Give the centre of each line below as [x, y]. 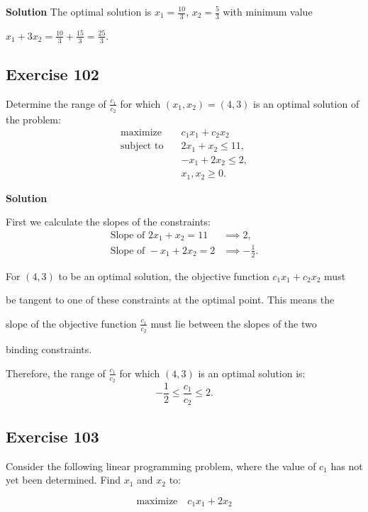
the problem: [33, 119]
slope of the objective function [71, 323]
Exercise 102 [52, 74]
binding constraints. [49, 349]
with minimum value [268, 11]
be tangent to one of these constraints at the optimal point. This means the [170, 300]
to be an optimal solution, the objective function [164, 276]
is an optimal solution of [306, 103]
